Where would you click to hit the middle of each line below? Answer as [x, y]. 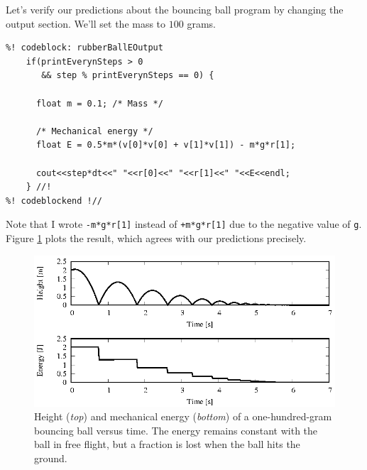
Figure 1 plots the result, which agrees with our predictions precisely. [156, 237]
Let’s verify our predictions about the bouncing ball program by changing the [175, 9]
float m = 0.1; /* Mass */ [99, 103]
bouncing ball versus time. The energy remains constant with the [176, 430]
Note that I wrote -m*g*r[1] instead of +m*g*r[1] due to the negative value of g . [184, 224]
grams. [201, 23]
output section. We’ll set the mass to [86, 23]
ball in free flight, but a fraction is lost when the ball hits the [167, 444]
